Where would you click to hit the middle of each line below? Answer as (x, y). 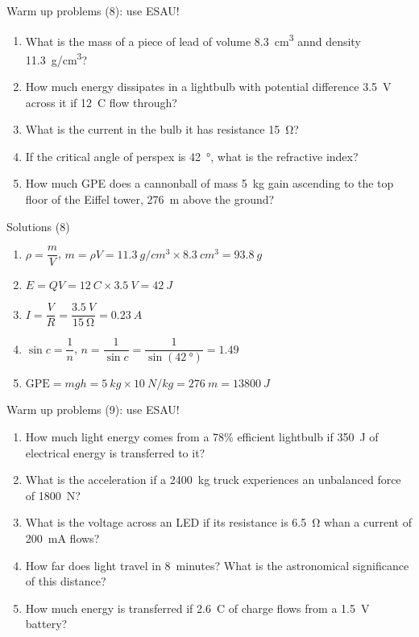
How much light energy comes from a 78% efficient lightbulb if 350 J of (202, 437)
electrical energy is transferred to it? (115, 452)
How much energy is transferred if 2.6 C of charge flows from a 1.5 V (197, 608)
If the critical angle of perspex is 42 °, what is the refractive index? (192, 156)
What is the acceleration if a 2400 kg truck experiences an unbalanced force (213, 480)
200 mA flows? (62, 538)
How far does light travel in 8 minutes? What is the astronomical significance (217, 565)
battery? (46, 624)
